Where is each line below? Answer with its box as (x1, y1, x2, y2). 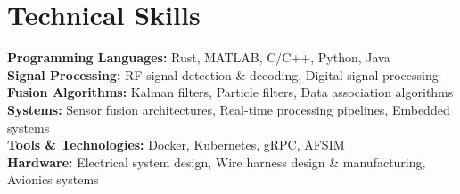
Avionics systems (7, 170, 99, 189)
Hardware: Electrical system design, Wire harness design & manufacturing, (7, 152, 426, 171)
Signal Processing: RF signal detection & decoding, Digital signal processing (7, 65, 439, 84)
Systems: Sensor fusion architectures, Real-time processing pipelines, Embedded (7, 100, 450, 118)
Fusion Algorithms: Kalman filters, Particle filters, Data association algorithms (7, 83, 454, 101)
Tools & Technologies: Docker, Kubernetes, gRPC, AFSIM (7, 135, 345, 154)
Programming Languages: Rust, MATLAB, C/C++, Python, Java (7, 48, 390, 67)
